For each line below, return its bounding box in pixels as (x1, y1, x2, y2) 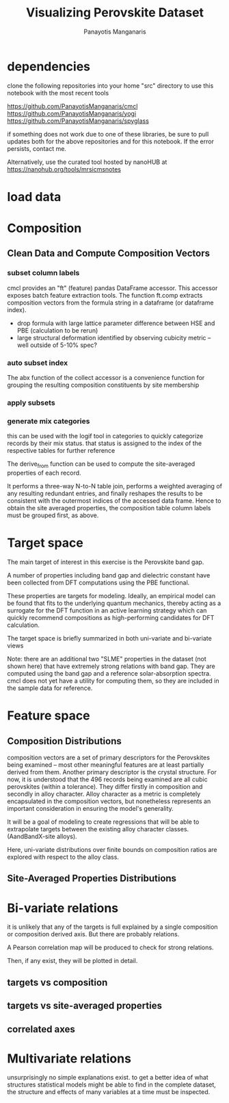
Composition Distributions (7, 735, 122, 747)
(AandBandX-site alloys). (7, 832, 77, 840)
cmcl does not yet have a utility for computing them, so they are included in (7, 677, 220, 685)
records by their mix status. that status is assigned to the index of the (7, 439, 202, 447)
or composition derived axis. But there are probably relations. (7, 930, 180, 938)
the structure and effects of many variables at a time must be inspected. (7, 1088, 211, 1096)
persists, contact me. (7, 144, 67, 152)
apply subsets (7, 398, 56, 407)
